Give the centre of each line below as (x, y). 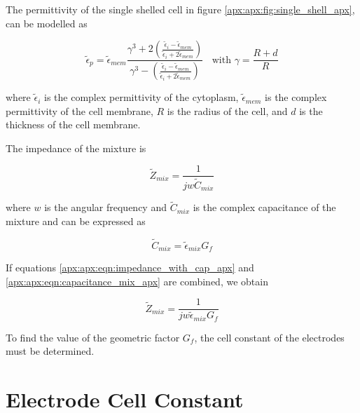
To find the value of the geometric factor (93, 337)
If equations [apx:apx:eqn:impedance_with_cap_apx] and (130, 268)
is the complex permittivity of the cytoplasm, (141, 97)
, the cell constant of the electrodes (269, 337)
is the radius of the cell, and (227, 110)
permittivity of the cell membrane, (79, 110)
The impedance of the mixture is (76, 148)
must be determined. (50, 351)
